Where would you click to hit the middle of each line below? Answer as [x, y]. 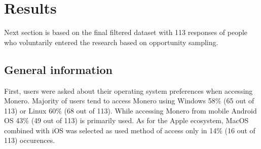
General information [58, 69]
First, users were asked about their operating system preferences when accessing [128, 90]
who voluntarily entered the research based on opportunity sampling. [111, 42]
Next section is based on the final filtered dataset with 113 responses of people [126, 32]
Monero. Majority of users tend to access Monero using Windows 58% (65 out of [129, 101]
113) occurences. [30, 140]
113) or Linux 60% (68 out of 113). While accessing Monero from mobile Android [130, 110]
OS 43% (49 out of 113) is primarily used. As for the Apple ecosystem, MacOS [126, 120]
